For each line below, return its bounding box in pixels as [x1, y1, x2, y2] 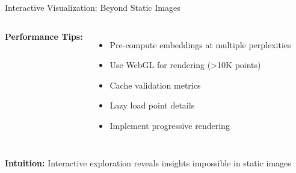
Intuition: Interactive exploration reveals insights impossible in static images [5, 156, 291, 169]
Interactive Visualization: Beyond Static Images [5, 1, 180, 13]
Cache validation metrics [109, 78, 201, 91]
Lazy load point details [109, 99, 195, 112]
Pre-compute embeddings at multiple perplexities [109, 38, 291, 51]
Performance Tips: [5, 30, 83, 42]
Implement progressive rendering [109, 119, 230, 131]
